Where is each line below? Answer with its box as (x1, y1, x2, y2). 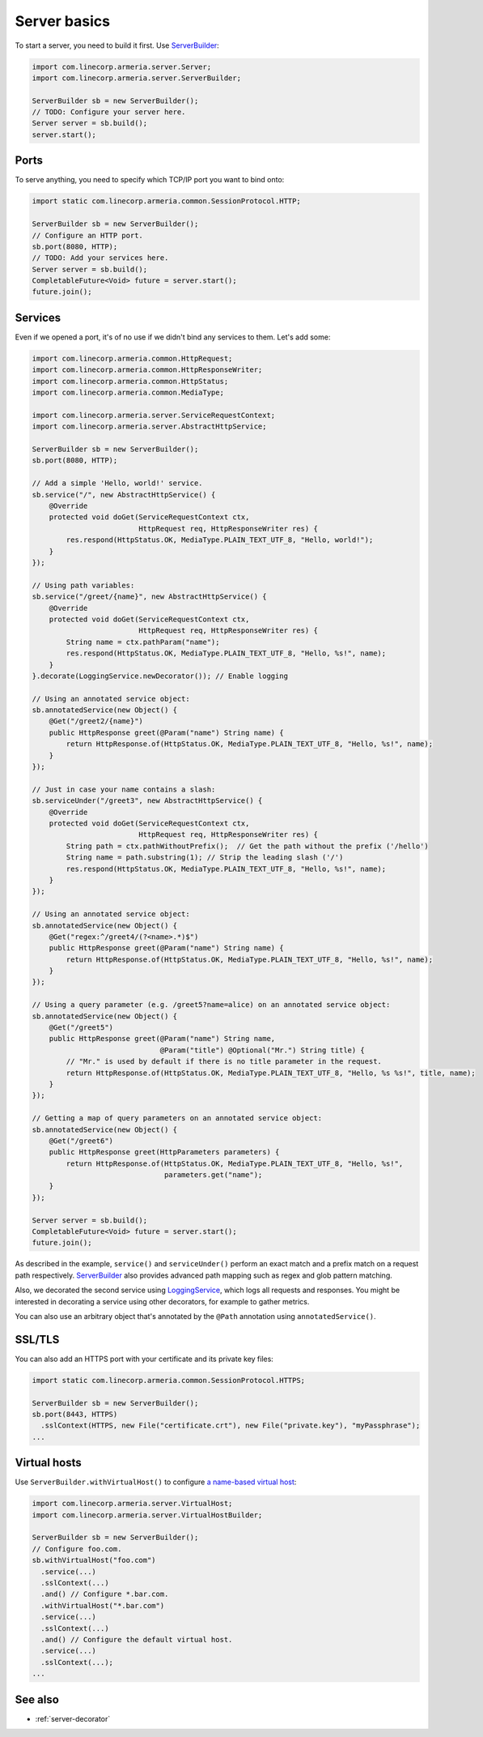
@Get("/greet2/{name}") (49, 717, 143, 726)
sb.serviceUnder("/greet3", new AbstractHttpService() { (32, 796, 263, 805)
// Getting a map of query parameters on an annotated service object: (32, 1114, 323, 1123)
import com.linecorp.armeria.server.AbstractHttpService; (32, 422, 267, 431)
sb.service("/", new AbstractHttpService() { (32, 490, 216, 499)
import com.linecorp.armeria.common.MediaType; (32, 388, 224, 397)
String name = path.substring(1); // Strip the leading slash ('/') (66, 853, 344, 862)
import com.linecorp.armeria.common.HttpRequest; (32, 353, 233, 363)
